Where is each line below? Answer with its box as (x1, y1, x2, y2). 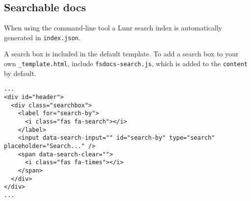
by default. (4, 68, 36, 78)
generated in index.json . (4, 32, 81, 42)
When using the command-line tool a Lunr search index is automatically (4, 23, 223, 33)
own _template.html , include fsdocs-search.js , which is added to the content (4, 58, 248, 69)
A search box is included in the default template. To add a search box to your (4, 49, 239, 59)
